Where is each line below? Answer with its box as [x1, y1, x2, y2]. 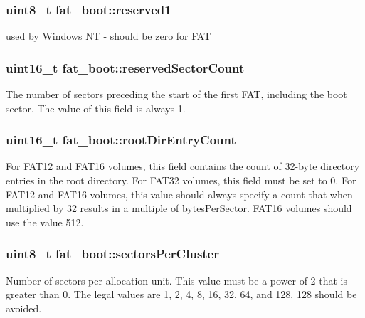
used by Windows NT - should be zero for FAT [6, 28, 211, 43]
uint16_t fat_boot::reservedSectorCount [6, 58, 245, 76]
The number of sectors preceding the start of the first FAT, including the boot [6, 87, 347, 102]
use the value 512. [6, 214, 84, 229]
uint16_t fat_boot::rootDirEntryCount [6, 131, 236, 149]
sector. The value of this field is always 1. [6, 100, 186, 115]
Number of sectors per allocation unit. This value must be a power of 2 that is [6, 272, 348, 287]
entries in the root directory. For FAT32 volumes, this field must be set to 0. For [6, 173, 356, 188]
